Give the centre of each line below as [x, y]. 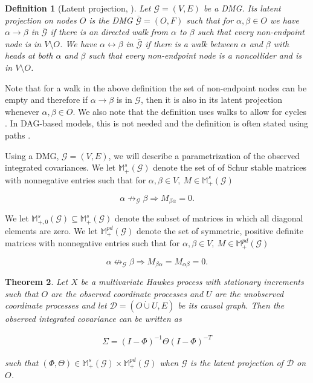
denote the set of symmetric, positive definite [220, 230]
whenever [22, 111]
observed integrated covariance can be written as [93, 319]
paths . [18, 135]
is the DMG [111, 20]
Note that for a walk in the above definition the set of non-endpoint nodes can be [156, 87]
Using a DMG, [32, 155]
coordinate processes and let [56, 305]
